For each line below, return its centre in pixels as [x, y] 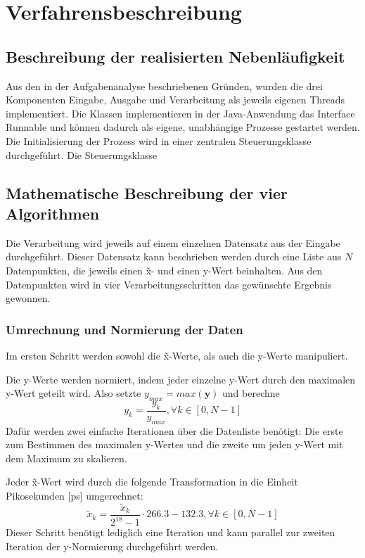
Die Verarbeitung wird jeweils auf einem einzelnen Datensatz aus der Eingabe [173, 242]
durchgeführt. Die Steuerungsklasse [82, 154]
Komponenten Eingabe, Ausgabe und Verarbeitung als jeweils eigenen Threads [175, 100]
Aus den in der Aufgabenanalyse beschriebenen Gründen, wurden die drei [164, 85]
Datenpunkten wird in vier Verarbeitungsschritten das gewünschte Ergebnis [169, 284]
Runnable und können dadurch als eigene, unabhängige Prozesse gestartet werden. [183, 127]
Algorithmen [53, 213]
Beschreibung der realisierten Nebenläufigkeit [175, 56]
